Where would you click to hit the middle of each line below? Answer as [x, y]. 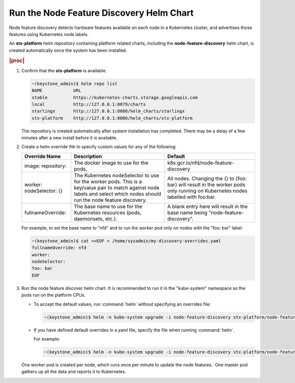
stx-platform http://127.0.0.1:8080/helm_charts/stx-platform [112, 118]
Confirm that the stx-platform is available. [64, 70]
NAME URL [56, 91]
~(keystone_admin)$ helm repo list [74, 83]
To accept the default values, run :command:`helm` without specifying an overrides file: [122, 304]
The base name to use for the [108, 206]
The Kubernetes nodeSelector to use [117, 175]
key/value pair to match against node [117, 188]
